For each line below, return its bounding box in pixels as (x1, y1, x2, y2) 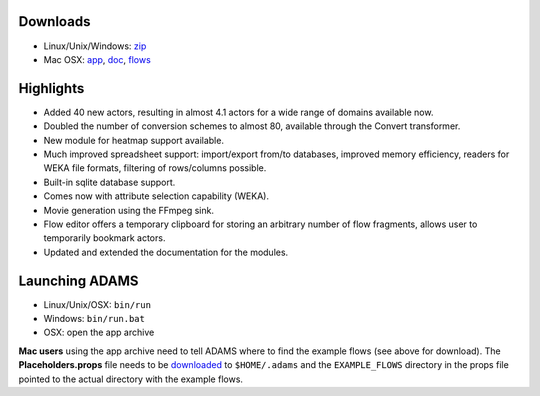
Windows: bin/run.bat (43, 313, 145, 325)
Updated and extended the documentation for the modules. (43, 246, 289, 258)
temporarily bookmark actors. (43, 232, 166, 244)
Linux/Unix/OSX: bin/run (43, 298, 152, 310)
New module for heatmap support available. (43, 134, 225, 146)
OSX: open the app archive (43, 326, 155, 339)
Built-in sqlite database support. (43, 176, 176, 188)
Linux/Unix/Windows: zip (43, 40, 147, 52)
